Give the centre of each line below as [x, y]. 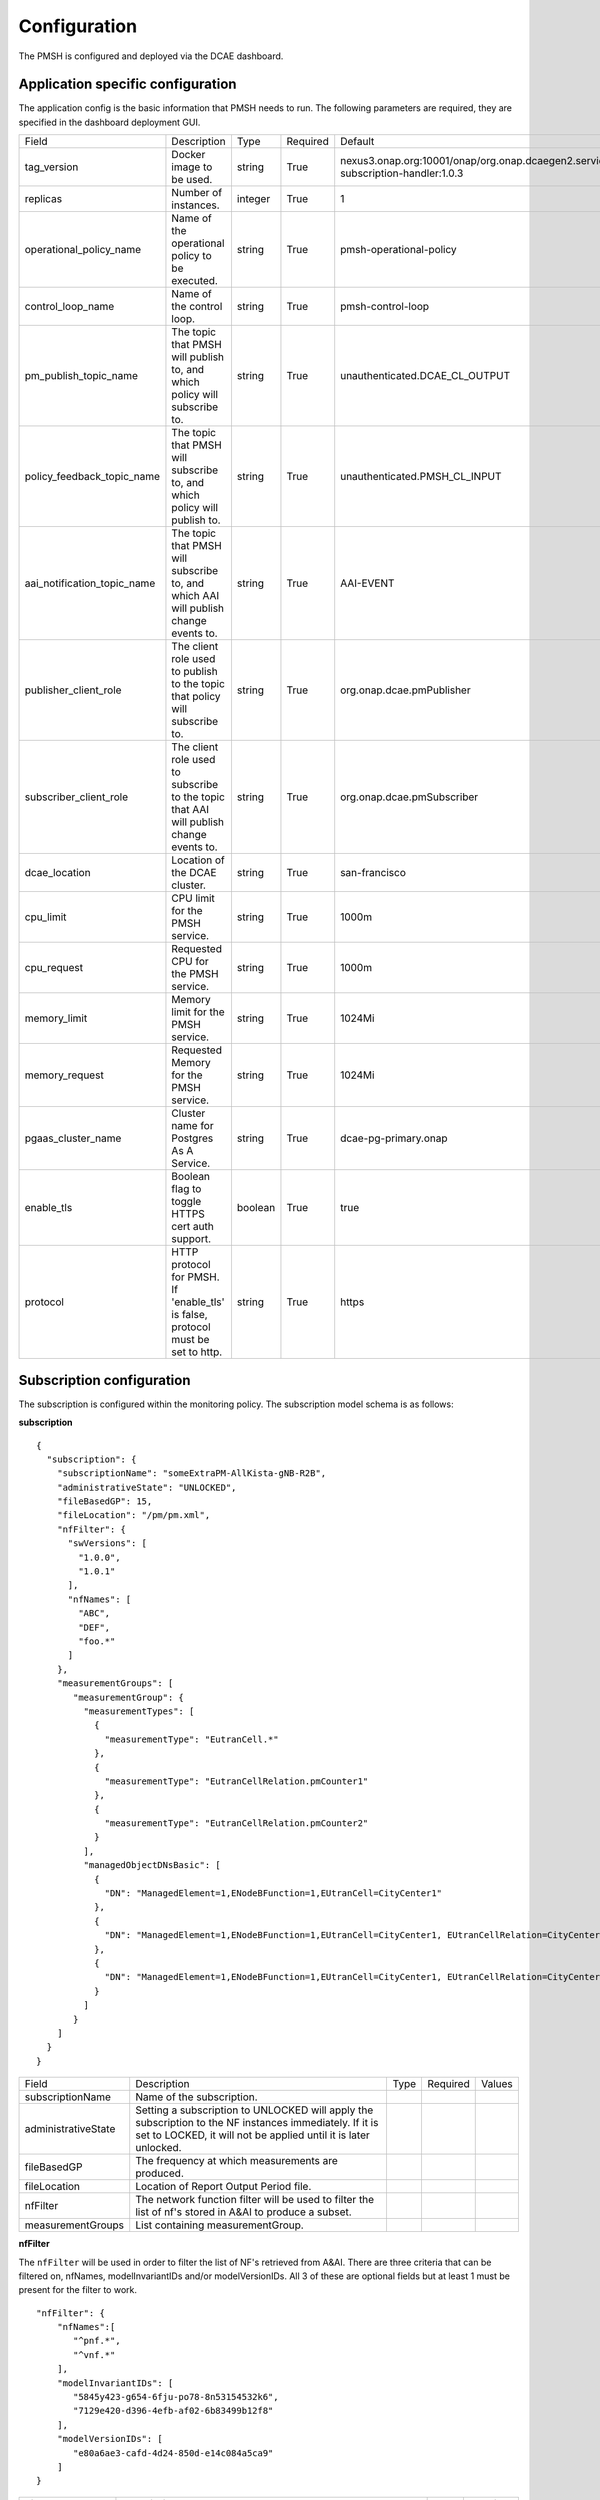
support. [191, 1239]
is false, [190, 1315]
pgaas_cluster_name [73, 1138]
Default [357, 142]
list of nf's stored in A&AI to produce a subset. [243, 2212]
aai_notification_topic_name [90, 583]
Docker [188, 155]
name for [192, 1126]
